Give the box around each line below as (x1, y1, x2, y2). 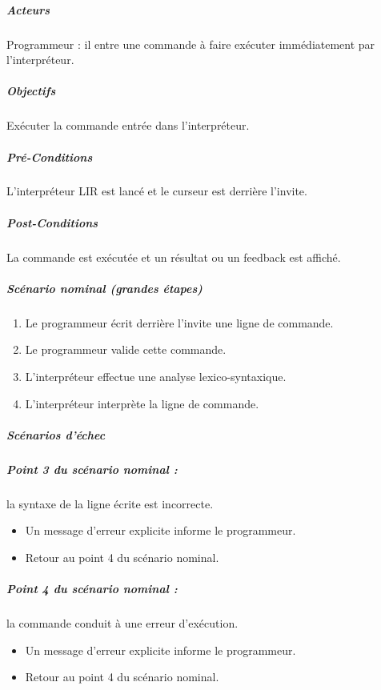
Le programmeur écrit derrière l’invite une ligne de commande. (25, 314, 334, 331)
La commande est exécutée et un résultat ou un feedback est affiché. (6, 248, 341, 265)
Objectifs (6, 82, 56, 99)
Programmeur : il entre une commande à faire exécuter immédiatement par (6, 35, 375, 52)
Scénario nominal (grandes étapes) (6, 279, 203, 296)
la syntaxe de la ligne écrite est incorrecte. (6, 495, 214, 511)
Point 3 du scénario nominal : (6, 460, 178, 477)
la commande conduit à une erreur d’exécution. (6, 615, 239, 632)
